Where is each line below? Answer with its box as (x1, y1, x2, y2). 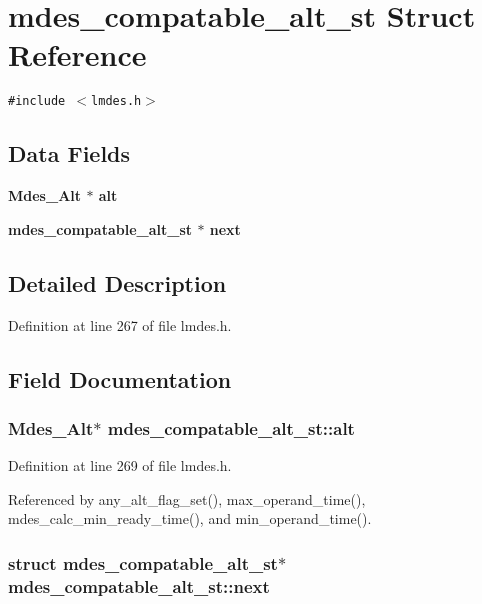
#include (8, 94, 66, 109)
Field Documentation (8, 363, 232, 394)
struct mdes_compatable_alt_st (8, 550, 278, 575)
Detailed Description (8, 267, 227, 298)
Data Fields (8, 138, 131, 169)
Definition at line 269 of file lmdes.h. (8, 455, 232, 476)
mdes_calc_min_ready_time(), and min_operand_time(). (8, 508, 372, 529)
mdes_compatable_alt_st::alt (107, 415, 355, 440)
